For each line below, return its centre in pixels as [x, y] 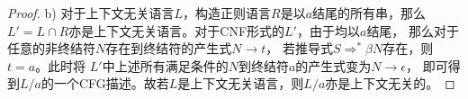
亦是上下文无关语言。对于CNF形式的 [177, 30]
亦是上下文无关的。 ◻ [390, 83]
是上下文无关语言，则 [241, 83]
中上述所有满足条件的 [165, 65]
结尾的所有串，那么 [369, 13]
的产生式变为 [333, 65]
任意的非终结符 [51, 48]
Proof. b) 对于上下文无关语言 [91, 13]
